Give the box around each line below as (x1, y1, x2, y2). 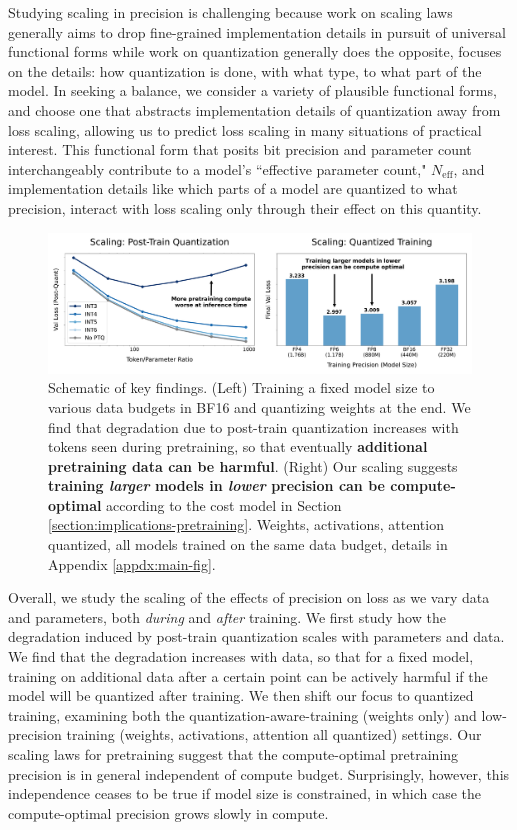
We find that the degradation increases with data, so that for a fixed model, (8, 646, 474, 667)
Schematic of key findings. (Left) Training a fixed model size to (48, 377, 435, 398)
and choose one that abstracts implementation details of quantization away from (8, 99, 501, 120)
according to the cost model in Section (106, 494, 342, 515)
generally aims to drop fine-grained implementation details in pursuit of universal (8, 21, 506, 42)
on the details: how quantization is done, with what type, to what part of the (8, 60, 482, 81)
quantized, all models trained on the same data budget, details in (48, 534, 448, 555)
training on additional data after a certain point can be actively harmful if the (8, 665, 488, 686)
